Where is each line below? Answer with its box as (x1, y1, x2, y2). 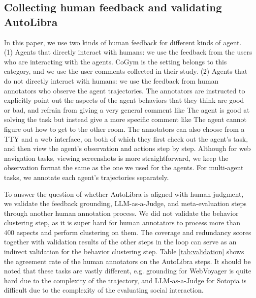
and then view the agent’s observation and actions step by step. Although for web (4, 143, 251, 153)
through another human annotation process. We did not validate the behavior (4, 208, 239, 218)
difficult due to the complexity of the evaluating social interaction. (4, 285, 204, 295)
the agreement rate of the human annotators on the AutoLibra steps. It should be (4, 256, 251, 266)
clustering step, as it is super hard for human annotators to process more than (4, 217, 241, 228)
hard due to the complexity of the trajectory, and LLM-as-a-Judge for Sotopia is (4, 275, 247, 285)
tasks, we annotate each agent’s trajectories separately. (4, 172, 169, 182)
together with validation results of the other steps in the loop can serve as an (4, 237, 237, 247)
